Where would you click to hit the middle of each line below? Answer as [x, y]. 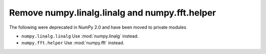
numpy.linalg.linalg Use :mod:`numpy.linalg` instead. [80, 36]
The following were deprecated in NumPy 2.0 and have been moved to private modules [98, 27]
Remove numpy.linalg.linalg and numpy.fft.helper [113, 13]
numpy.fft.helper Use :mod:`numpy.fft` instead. [73, 43]
